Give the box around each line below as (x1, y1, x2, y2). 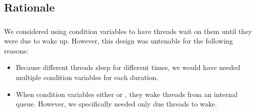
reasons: (4, 45, 29, 55)
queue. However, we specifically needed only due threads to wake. (16, 98, 217, 109)
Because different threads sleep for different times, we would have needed (16, 62, 240, 72)
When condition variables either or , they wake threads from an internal (16, 88, 238, 99)
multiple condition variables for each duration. (16, 72, 159, 82)
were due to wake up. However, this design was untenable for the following (4, 35, 233, 46)
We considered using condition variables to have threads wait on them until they (4, 25, 252, 36)
